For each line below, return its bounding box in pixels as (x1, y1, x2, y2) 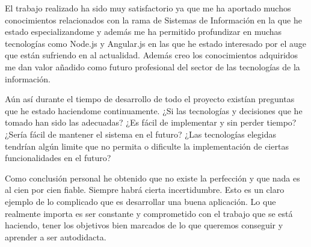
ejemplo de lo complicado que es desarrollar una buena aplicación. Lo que (5, 195, 276, 207)
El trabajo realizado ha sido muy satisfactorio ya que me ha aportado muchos (5, 2, 291, 14)
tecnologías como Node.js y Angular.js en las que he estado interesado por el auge (5, 37, 307, 49)
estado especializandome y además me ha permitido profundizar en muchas (5, 25, 282, 38)
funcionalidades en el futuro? (5, 151, 111, 164)
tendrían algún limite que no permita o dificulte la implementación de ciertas (5, 139, 289, 152)
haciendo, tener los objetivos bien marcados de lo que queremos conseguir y (5, 219, 283, 231)
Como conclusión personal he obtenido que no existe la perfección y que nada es (5, 171, 300, 184)
